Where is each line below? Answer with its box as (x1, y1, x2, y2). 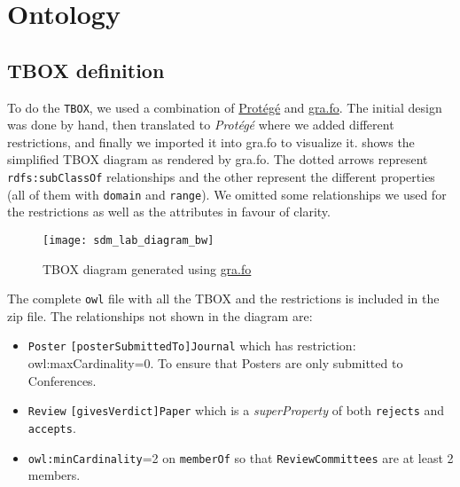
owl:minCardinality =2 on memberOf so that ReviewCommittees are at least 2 (27, 448, 454, 467)
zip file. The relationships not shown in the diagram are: (7, 306, 313, 325)
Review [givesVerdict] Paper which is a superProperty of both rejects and (27, 401, 445, 420)
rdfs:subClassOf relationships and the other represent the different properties (7, 168, 435, 186)
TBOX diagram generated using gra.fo (43, 259, 252, 278)
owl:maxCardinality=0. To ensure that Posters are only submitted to (27, 354, 403, 373)
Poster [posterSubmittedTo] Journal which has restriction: (27, 336, 356, 355)
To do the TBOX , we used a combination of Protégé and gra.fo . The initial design (7, 98, 442, 116)
